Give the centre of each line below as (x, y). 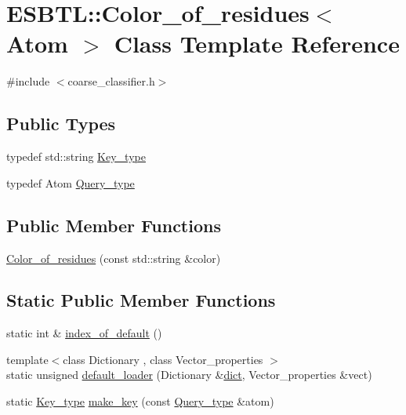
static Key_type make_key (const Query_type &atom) (140, 401)
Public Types (61, 124)
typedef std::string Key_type (76, 157)
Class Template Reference (257, 44)
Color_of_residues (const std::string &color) (114, 258)
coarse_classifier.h (111, 81)
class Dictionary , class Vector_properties (163, 359)
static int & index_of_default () (84, 333)
